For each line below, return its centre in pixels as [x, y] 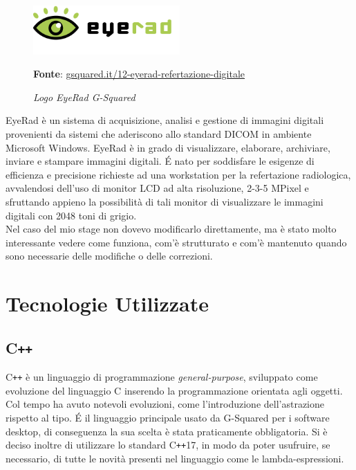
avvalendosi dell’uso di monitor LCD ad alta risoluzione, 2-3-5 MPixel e [157, 188]
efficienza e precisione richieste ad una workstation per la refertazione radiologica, [178, 174]
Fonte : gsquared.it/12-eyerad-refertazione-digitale [139, 74]
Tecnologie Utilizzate [107, 304]
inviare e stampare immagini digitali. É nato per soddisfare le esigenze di [160, 161]
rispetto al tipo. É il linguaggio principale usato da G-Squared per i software [168, 417]
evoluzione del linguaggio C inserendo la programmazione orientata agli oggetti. [174, 390]
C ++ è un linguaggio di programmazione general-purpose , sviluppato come [162, 377]
